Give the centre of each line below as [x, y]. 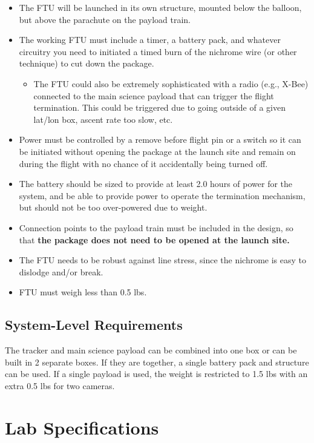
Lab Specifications [82, 427]
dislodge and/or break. [61, 271]
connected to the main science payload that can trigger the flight [154, 95]
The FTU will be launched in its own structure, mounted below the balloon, [160, 7]
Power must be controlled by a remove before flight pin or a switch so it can [160, 139]
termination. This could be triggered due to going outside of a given [159, 107]
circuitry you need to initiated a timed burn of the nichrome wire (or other [158, 51]
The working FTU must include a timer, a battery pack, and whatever [150, 40]
